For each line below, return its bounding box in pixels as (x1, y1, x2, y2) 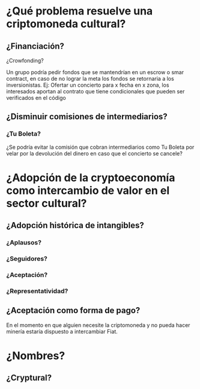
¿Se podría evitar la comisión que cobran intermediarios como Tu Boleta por (6, 143, 195, 151)
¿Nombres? (6, 349, 65, 363)
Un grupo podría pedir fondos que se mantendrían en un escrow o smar (6, 69, 184, 76)
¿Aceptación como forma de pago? (6, 305, 141, 316)
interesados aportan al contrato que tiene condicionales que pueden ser (6, 88, 185, 95)
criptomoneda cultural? (6, 17, 126, 31)
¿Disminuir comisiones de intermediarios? (6, 111, 168, 122)
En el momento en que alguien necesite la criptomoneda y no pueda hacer (6, 321, 190, 329)
